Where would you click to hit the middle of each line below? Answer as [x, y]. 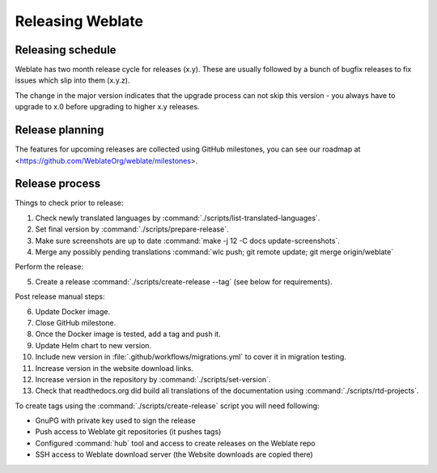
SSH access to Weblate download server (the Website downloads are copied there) [174, 454]
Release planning [59, 130]
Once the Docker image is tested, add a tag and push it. [128, 334]
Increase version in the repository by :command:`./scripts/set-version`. [153, 379]
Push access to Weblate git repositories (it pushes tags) [128, 432]
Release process [58, 183]
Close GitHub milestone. [76, 322]
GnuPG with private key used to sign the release [115, 420]
